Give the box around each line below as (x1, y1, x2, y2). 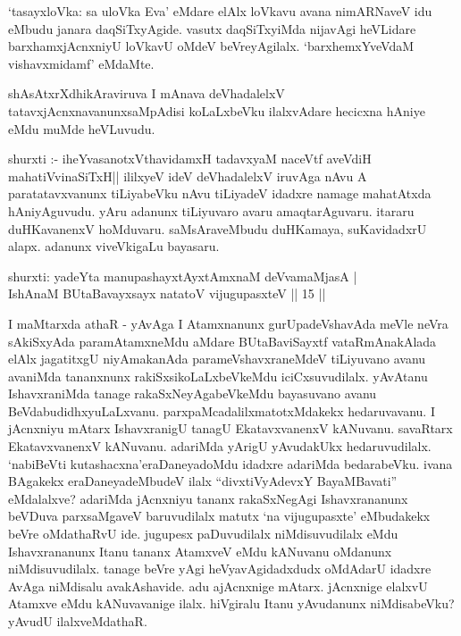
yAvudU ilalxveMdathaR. (8, 612, 147, 630)
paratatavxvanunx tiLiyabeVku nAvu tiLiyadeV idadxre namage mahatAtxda (8, 184, 432, 203)
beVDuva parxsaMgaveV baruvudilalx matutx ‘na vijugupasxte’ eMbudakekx (8, 506, 431, 525)
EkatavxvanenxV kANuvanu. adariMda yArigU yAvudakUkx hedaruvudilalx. (8, 437, 432, 456)
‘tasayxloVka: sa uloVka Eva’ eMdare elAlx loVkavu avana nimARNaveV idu (8, 2, 432, 20)
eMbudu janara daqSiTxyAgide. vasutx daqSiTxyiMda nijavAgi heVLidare (8, 19, 416, 38)
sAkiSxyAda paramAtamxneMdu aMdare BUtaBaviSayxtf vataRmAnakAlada (8, 331, 437, 350)
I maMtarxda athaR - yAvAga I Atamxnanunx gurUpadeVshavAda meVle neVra (8, 314, 448, 332)
